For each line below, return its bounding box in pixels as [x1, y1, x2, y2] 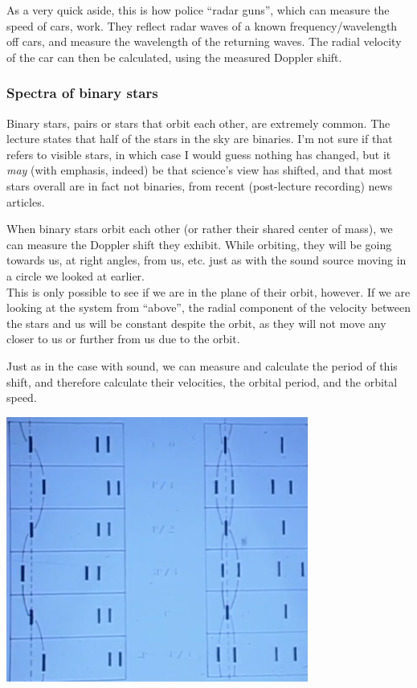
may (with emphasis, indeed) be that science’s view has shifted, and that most [6, 162, 393, 178]
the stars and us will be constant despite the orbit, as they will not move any [6, 314, 386, 331]
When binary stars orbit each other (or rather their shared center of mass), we [6, 220, 393, 237]
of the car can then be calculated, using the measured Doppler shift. [6, 48, 342, 65]
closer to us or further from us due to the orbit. [6, 330, 240, 347]
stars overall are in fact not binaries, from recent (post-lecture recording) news [6, 177, 393, 194]
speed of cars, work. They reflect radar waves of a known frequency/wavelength [6, 17, 398, 34]
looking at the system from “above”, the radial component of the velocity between [6, 299, 411, 316]
